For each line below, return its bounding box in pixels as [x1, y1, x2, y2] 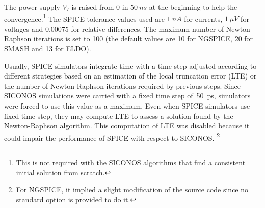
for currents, [184, 13, 223, 24]
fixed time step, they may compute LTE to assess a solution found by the [4, 110, 233, 121]
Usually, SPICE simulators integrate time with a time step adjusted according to [4, 60, 257, 71]
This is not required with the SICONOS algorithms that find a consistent [16, 157, 246, 168]
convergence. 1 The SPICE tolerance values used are [4, 12, 165, 24]
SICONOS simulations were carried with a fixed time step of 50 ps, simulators [4, 90, 251, 101]
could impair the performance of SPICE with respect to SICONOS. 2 [4, 131, 220, 143]
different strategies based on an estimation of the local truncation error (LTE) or [4, 70, 257, 81]
